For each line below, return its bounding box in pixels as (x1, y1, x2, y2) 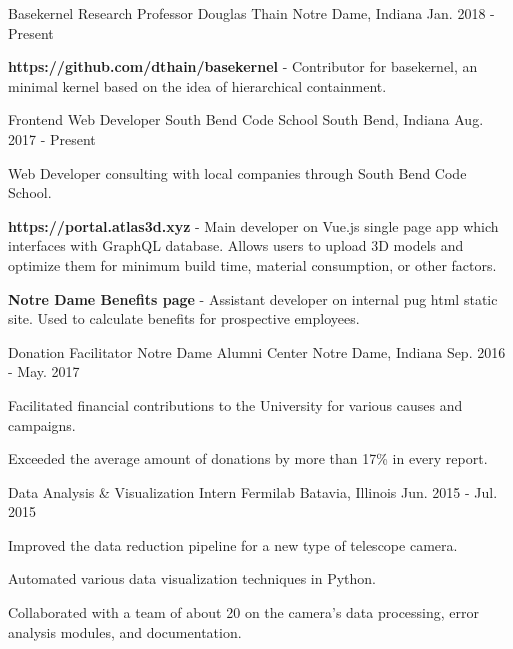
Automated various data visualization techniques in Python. (8, 568, 377, 589)
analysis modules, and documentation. (8, 621, 242, 642)
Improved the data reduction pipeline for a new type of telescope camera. (8, 534, 458, 555)
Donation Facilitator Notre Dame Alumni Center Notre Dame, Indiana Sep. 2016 (8, 341, 506, 362)
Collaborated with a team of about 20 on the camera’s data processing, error (8, 602, 480, 623)
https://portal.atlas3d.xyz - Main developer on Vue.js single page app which (8, 215, 499, 236)
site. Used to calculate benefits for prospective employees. (8, 308, 360, 329)
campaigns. (8, 414, 76, 435)
